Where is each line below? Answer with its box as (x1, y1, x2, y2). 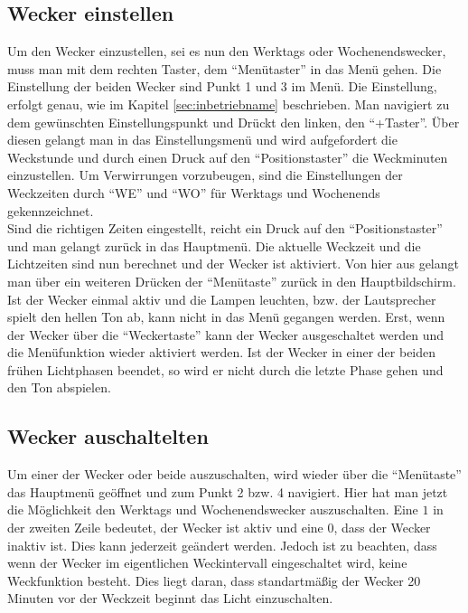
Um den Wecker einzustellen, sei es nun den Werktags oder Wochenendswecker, (7, 42, 446, 61)
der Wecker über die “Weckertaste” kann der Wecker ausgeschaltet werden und (7, 325, 445, 344)
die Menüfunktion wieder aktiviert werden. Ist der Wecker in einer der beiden (7, 343, 436, 362)
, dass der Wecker (333, 518, 431, 537)
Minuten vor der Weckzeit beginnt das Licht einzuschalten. (7, 589, 333, 608)
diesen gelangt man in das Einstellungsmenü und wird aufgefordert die (7, 130, 398, 149)
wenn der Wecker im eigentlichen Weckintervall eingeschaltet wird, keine (7, 553, 407, 572)
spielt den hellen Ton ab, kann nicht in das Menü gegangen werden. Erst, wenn (7, 307, 445, 326)
